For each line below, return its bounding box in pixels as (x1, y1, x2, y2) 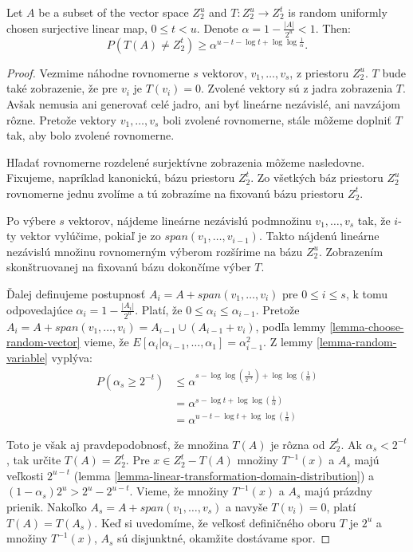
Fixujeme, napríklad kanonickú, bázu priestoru (6, 169, 235, 186)
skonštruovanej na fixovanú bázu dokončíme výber (6, 258, 251, 275)
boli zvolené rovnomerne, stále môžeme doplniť (163, 111, 391, 128)
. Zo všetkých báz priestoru (250, 169, 383, 186)
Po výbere (6, 211, 56, 228)
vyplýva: (51, 349, 92, 366)
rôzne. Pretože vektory (6, 111, 116, 128)
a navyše (226, 499, 268, 515)
